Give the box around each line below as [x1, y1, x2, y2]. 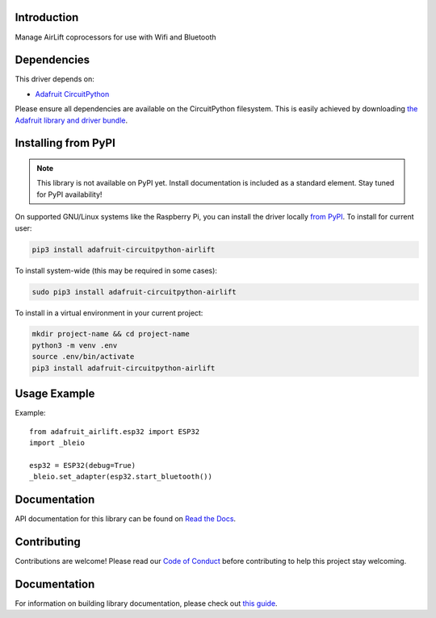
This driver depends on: [15, 74, 94, 84]
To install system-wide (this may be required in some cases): [15, 265, 218, 275]
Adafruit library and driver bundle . [15, 115, 128, 125]
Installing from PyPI [15, 136, 116, 150]
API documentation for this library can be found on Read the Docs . [15, 514, 237, 524]
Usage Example [15, 387, 95, 401]
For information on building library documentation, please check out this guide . [15, 598, 278, 608]
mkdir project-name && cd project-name [31, 329, 190, 339]
